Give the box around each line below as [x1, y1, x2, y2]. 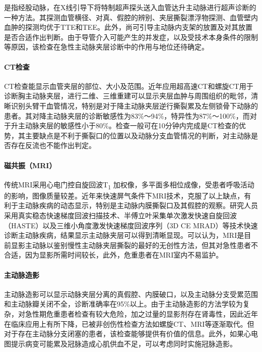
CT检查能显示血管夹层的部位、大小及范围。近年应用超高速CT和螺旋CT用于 [4, 80, 253, 91]
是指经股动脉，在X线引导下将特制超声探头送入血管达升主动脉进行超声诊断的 [4, 2, 256, 12]
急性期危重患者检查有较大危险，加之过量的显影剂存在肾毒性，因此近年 [25, 308, 258, 319]
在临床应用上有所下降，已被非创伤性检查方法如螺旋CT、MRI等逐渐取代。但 [4, 318, 254, 329]
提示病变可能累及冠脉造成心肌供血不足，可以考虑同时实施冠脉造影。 [11, 338, 237, 348]
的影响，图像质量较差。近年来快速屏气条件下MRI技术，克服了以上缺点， [4, 190, 244, 200]
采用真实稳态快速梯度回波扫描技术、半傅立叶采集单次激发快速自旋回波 [4, 210, 237, 221]
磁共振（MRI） [4, 160, 56, 170]
